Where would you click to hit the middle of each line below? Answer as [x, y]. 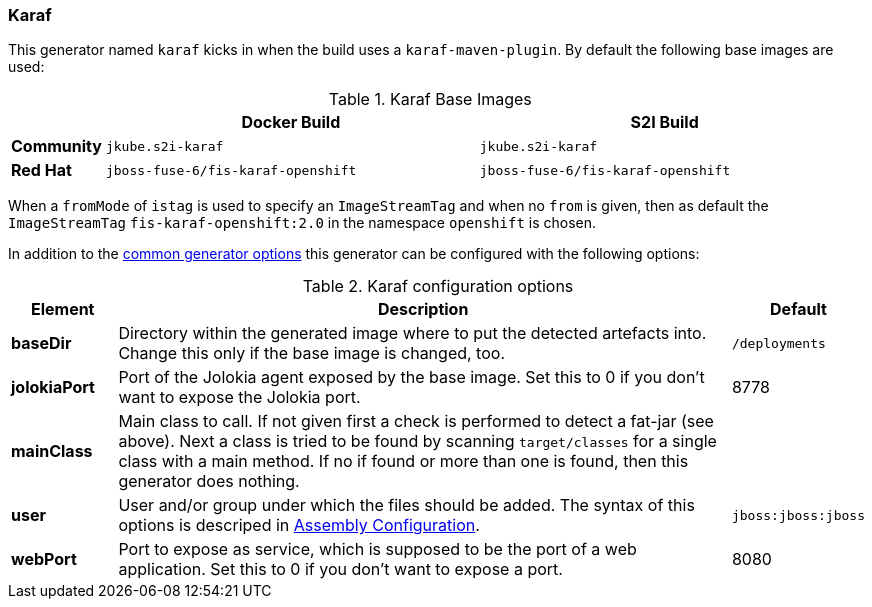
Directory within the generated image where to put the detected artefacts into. [412, 333]
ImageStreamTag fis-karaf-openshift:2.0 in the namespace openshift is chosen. [302, 223]
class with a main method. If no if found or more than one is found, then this [403, 461]
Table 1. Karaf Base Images [430, 99]
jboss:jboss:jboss [798, 515]
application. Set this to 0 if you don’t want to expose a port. [340, 569]
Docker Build [291, 122]
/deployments [778, 343]
